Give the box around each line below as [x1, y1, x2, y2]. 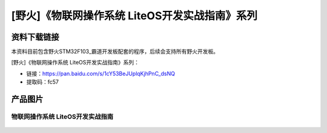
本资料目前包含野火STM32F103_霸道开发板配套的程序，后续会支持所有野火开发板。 [11, 48, 219, 55]
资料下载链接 [11, 32, 59, 42]
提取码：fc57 [26, 78, 59, 85]
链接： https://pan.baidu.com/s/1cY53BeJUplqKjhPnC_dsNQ [26, 70, 176, 77]
